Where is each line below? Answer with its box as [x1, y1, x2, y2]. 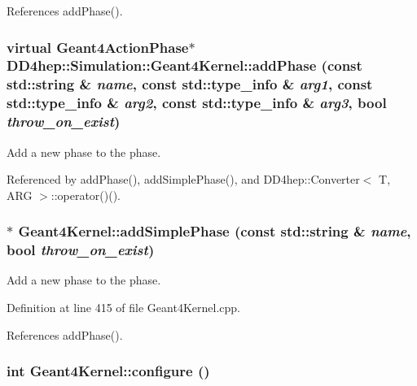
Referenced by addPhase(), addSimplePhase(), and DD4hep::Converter [7, 171, 360, 188]
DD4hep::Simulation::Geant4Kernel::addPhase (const [7, 55, 362, 76]
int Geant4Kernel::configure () [7, 361, 210, 381]
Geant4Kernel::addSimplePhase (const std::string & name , [18, 221, 411, 241]
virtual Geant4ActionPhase [7, 37, 189, 57]
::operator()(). [50, 186, 121, 203]
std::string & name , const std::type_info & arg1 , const [7, 74, 373, 94]
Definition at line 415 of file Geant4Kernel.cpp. [7, 299, 240, 316]
